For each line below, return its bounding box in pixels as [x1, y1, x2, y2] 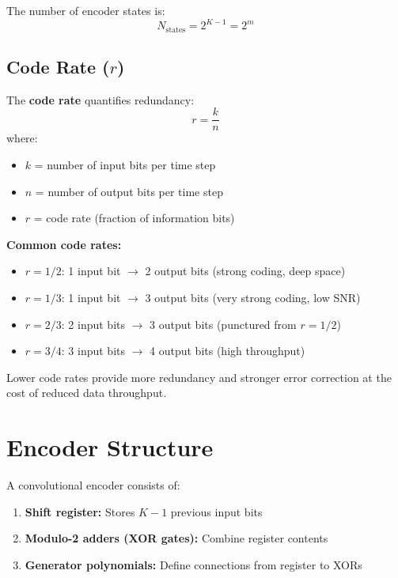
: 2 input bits [61, 315, 125, 332]
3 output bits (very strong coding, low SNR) [145, 289, 361, 305]
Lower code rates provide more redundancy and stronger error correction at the [6, 368, 392, 385]
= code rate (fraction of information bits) [33, 210, 235, 226]
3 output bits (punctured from [150, 315, 297, 332]
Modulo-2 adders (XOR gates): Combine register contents [25, 530, 328, 546]
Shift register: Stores [25, 503, 135, 519]
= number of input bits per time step [34, 157, 216, 172]
